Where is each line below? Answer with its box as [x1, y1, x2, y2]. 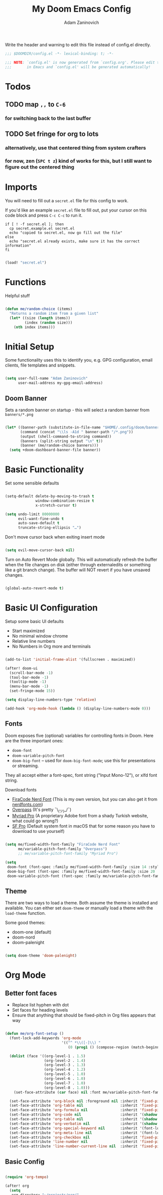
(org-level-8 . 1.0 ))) [44, 1085, 90, 1090]
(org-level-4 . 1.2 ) [44, 1067, 86, 1072]
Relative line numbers [12, 638, 56, 644]
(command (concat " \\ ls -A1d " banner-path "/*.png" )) [20, 429, 133, 434]
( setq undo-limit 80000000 [5, 512, 60, 517]
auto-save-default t [17, 520, 60, 526]
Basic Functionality [5, 464, 84, 475]
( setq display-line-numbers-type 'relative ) [5, 697, 97, 702]
